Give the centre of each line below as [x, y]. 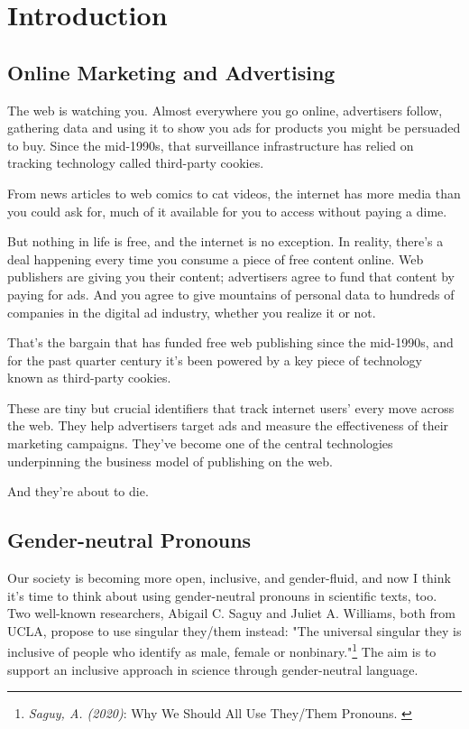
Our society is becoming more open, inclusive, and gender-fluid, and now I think [229, 578]
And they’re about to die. [78, 491]
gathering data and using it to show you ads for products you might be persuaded [234, 128]
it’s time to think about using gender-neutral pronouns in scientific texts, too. [222, 595]
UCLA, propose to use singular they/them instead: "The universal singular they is [234, 630]
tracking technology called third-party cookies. [136, 163]
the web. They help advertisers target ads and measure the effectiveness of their [228, 425]
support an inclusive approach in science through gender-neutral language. [213, 669]
